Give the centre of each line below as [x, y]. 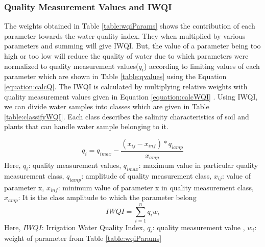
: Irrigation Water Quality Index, [93, 227]
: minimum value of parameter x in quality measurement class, [156, 187]
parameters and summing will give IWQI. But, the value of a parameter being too [132, 46]
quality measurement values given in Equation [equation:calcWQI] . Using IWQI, [131, 96]
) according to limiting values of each [202, 66]
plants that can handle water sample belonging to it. [86, 126]
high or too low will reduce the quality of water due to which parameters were [126, 56]
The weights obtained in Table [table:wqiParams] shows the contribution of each [130, 26]
